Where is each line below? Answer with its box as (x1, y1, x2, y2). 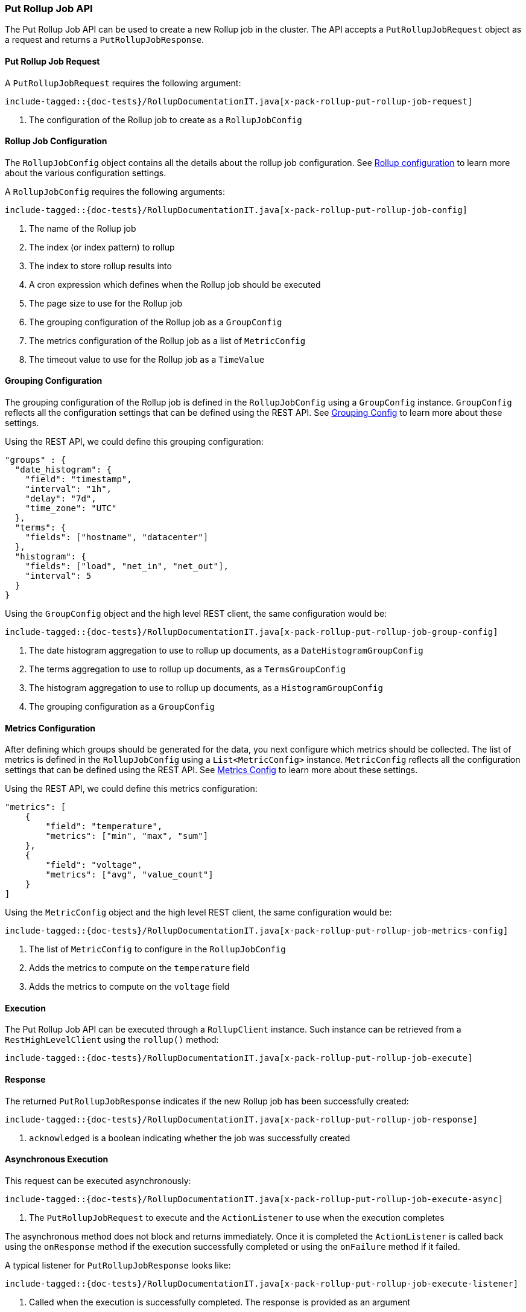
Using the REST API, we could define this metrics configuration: (5, 783, 258, 794)
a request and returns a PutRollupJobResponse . (5, 34, 204, 45)
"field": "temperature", (45, 821, 163, 832)
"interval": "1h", (25, 484, 112, 494)
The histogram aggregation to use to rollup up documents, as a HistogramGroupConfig (29, 683, 383, 693)
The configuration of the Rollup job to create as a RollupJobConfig (29, 114, 302, 125)
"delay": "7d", (25, 494, 97, 504)
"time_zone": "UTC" (25, 503, 117, 514)
